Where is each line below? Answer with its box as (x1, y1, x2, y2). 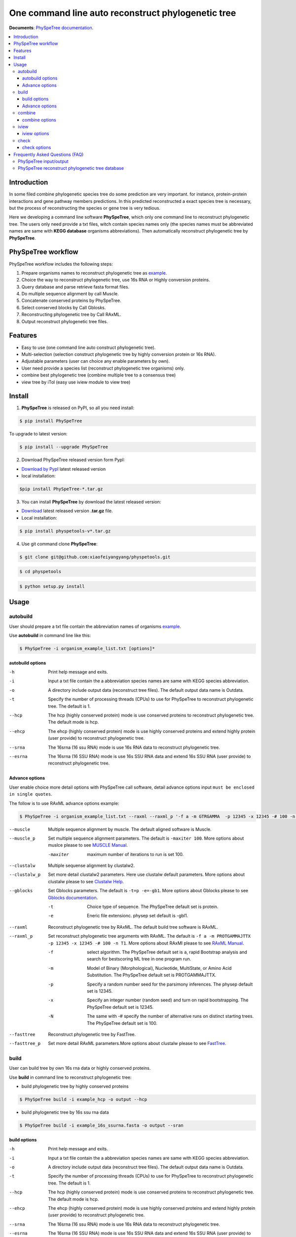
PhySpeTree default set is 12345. (87, 1004, 154, 1010)
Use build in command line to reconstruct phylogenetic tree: (9, 1074, 132, 1080)
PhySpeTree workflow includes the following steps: (9, 261, 113, 267)
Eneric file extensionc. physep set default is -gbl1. (87, 913, 188, 919)
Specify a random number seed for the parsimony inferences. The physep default (87, 981, 253, 987)
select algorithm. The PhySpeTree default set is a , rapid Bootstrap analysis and (87, 949, 248, 955)
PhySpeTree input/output (18, 158, 69, 164)
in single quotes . (9, 791, 52, 797)
